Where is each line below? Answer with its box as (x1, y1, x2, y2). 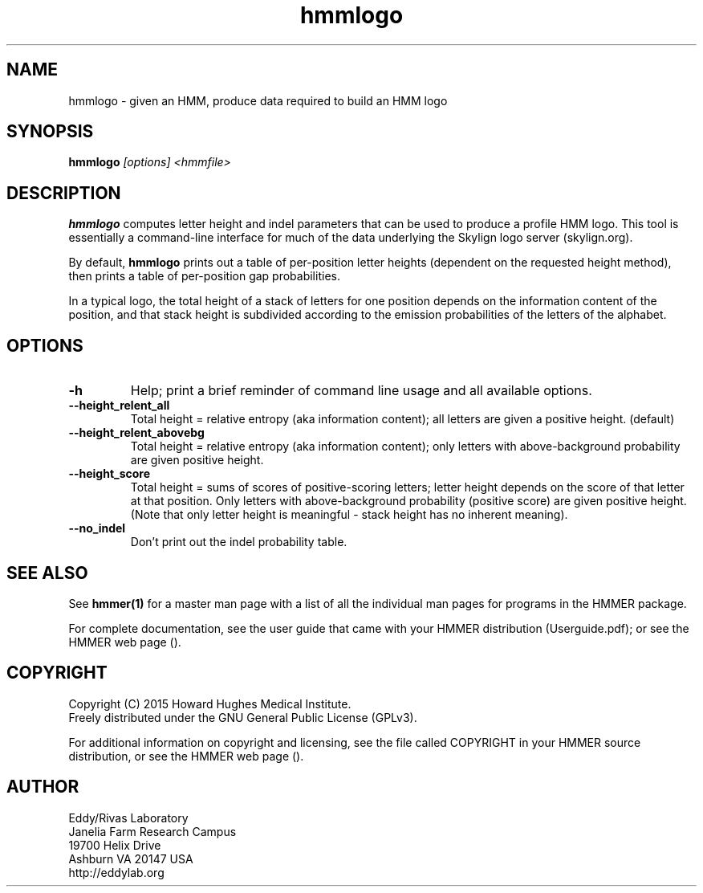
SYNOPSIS (6, 121, 94, 142)
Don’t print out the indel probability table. (130, 535, 347, 549)
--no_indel (68, 521, 126, 536)
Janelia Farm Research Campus (68, 824, 237, 838)
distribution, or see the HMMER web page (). (68, 748, 304, 763)
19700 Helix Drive (68, 838, 161, 852)
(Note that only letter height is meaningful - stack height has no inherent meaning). (130, 508, 568, 522)
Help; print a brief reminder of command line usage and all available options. (130, 382, 592, 399)
